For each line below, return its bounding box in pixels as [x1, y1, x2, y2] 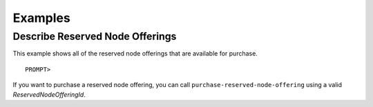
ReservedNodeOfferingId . [12, 90, 86, 99]
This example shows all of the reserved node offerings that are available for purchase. [12, 49, 258, 58]
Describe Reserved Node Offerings [12, 30, 177, 43]
